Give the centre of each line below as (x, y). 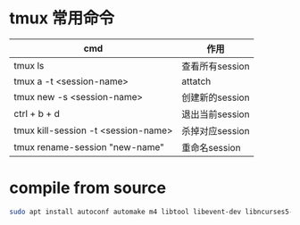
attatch (196, 81)
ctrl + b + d (37, 113)
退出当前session (216, 114)
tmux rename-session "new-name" (89, 146)
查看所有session (216, 66)
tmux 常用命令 (62, 18)
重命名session (211, 147)
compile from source (88, 188)
